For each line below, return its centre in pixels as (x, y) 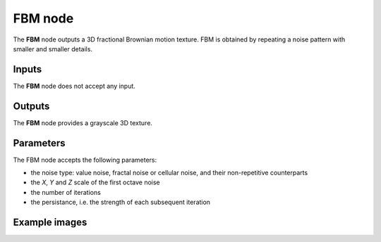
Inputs (28, 69)
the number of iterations (66, 192)
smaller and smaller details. (53, 49)
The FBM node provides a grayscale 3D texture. (83, 122)
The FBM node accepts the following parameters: (85, 160)
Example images (50, 223)
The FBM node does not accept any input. (74, 86)
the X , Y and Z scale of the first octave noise (95, 182)
